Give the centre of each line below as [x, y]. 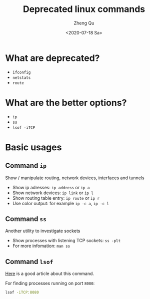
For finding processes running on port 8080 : [50, 284]
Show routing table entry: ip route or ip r [56, 198]
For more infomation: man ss [41, 246]
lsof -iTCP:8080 [22, 293]
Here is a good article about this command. [49, 274]
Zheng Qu [84, 23]
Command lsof [29, 261]
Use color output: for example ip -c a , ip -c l [61, 203]
